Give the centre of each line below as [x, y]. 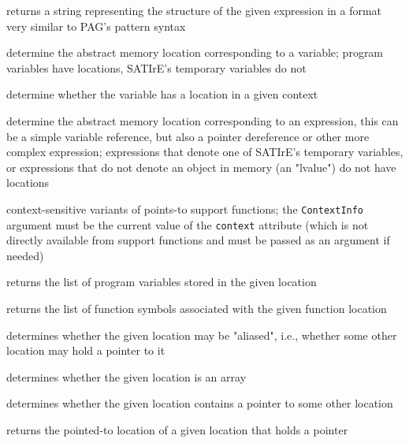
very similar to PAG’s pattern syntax [96, 26]
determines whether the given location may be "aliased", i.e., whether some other [202, 335]
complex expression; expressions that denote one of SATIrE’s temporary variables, [205, 152]
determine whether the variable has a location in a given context [162, 94]
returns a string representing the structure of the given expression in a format [194, 10]
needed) [25, 255]
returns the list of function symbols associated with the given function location [197, 309]
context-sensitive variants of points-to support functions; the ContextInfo [185, 208]
